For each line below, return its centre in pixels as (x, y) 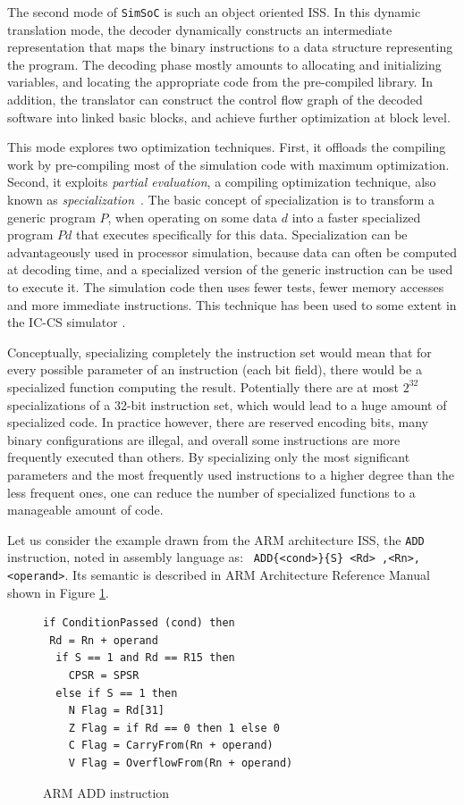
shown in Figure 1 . (58, 592)
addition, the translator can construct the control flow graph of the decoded (215, 100)
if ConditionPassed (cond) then (139, 623)
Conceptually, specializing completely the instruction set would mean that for (219, 352)
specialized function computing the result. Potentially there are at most (203, 386)
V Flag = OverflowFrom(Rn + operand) (181, 763)
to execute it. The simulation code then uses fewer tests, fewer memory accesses (226, 286)
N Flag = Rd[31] (117, 711)
